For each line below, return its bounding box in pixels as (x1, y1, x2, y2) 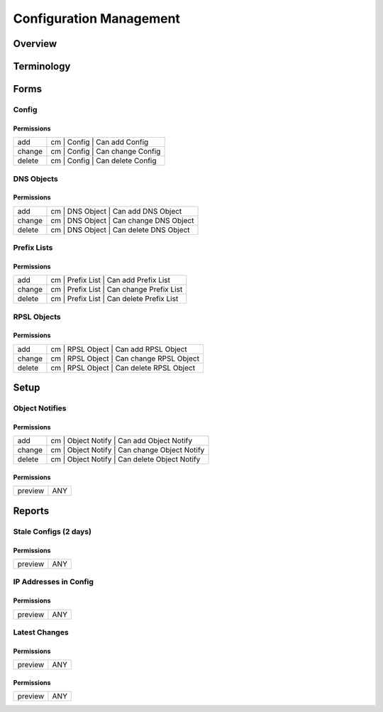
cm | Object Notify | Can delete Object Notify (50, 454, 201, 464)
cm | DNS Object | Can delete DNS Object (50, 224, 190, 234)
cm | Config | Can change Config (50, 146, 161, 156)
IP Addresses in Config (13, 577, 94, 587)
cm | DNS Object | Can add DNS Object (50, 206, 182, 216)
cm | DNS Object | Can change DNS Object (50, 215, 194, 225)
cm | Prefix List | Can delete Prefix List (50, 294, 179, 304)
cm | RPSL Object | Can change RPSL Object (50, 354, 200, 363)
